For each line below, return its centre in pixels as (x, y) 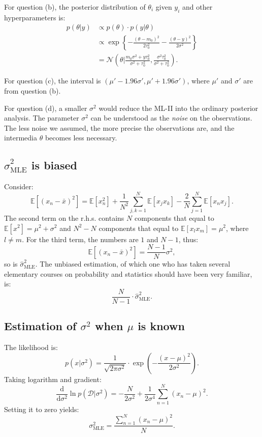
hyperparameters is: (35, 17)
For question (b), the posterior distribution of (75, 7)
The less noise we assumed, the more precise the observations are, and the (119, 127)
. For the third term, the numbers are (80, 239)
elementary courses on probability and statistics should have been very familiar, (128, 273)
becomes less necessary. (81, 138)
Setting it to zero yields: (42, 409)
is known (161, 326)
